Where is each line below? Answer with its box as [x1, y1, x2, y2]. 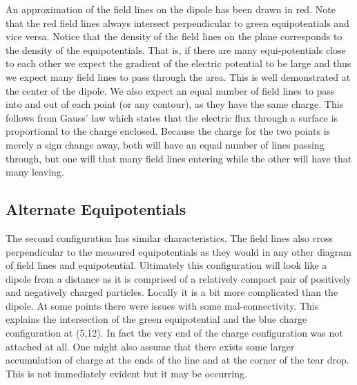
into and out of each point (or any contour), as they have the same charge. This [6, 97, 344, 111]
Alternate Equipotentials [6, 198, 186, 220]
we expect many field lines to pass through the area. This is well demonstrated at [6, 69, 351, 84]
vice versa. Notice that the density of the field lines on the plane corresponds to [6, 29, 342, 44]
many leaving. [6, 165, 64, 179]
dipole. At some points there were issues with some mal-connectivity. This [6, 298, 319, 312]
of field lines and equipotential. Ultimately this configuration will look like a [6, 258, 327, 272]
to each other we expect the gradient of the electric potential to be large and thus [6, 56, 351, 71]
